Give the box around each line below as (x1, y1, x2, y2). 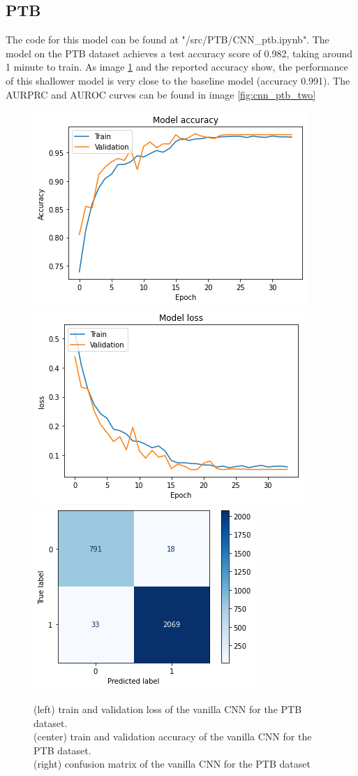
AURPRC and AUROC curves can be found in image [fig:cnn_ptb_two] (6, 87, 316, 101)
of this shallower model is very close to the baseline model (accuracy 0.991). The (6, 73, 350, 87)
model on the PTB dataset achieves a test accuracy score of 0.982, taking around (6, 45, 352, 60)
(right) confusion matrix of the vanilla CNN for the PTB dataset (33, 756, 311, 771)
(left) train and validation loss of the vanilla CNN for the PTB (33, 701, 302, 716)
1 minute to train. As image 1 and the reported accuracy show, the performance (6, 59, 348, 74)
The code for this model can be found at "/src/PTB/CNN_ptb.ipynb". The (6, 32, 329, 47)
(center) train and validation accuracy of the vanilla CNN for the (33, 729, 312, 744)
